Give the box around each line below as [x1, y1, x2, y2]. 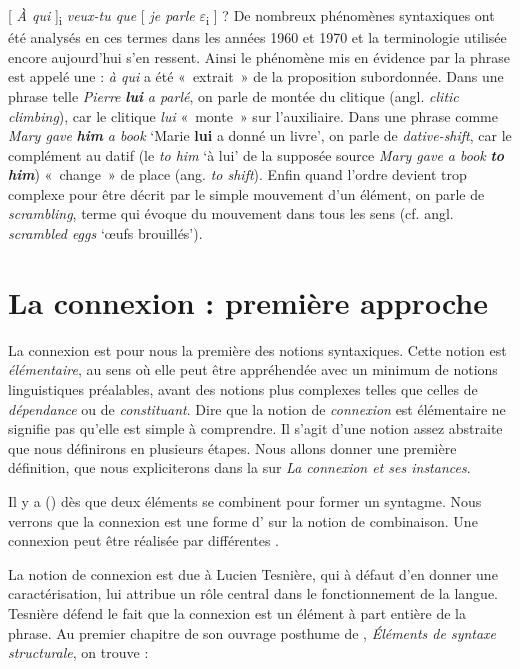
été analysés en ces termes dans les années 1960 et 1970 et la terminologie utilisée [8, 27, 507, 48]
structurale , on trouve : [8, 642, 149, 663]
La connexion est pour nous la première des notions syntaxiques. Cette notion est [8, 339, 507, 360]
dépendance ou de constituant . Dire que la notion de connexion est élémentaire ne [8, 398, 506, 419]
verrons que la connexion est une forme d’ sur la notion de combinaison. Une [8, 510, 478, 531]
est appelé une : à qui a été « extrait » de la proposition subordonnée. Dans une [8, 66, 504, 87]
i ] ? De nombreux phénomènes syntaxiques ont [205, 5, 495, 28]
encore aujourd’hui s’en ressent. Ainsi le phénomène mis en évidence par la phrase [8, 46, 510, 67]
